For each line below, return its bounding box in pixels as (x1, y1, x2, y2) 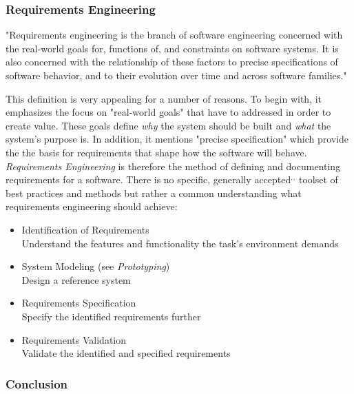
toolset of (298, 172, 338, 187)
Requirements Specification (21, 295, 136, 310)
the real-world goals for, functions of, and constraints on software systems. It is (6, 41, 339, 55)
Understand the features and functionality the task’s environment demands (21, 236, 339, 250)
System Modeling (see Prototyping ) (21, 259, 170, 273)
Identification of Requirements (21, 222, 149, 236)
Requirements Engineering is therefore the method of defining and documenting (6, 158, 341, 173)
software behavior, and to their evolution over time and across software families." (6, 68, 347, 82)
